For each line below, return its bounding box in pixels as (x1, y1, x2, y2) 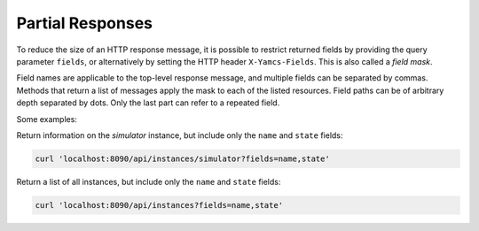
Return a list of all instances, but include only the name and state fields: (16, 176, 281, 187)
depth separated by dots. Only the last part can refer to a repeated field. (16, 97, 280, 108)
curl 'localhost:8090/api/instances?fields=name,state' (35, 200, 284, 210)
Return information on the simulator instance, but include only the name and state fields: (16, 129, 343, 141)
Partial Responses (16, 13, 153, 33)
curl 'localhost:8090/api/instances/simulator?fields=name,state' (35, 153, 330, 164)
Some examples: (16, 113, 77, 124)
